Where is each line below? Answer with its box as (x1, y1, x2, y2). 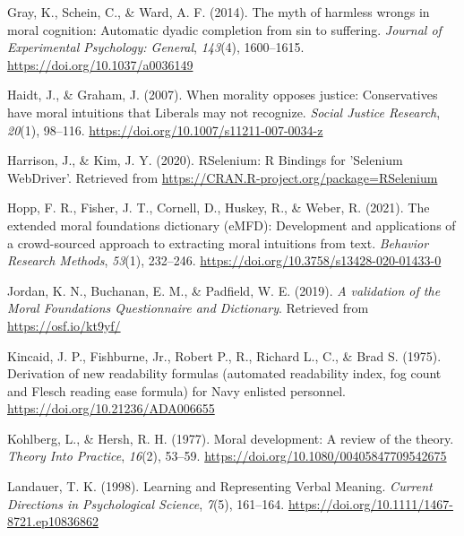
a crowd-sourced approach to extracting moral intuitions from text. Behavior (7, 233, 429, 252)
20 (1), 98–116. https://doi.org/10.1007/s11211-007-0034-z (7, 120, 323, 139)
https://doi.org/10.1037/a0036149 (7, 55, 193, 73)
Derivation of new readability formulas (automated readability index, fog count (7, 364, 442, 383)
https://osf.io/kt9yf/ (7, 316, 121, 334)
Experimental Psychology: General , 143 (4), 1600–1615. (7, 38, 305, 56)
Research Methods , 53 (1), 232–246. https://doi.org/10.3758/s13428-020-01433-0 (7, 251, 442, 270)
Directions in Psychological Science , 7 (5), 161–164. (7, 494, 285, 513)
